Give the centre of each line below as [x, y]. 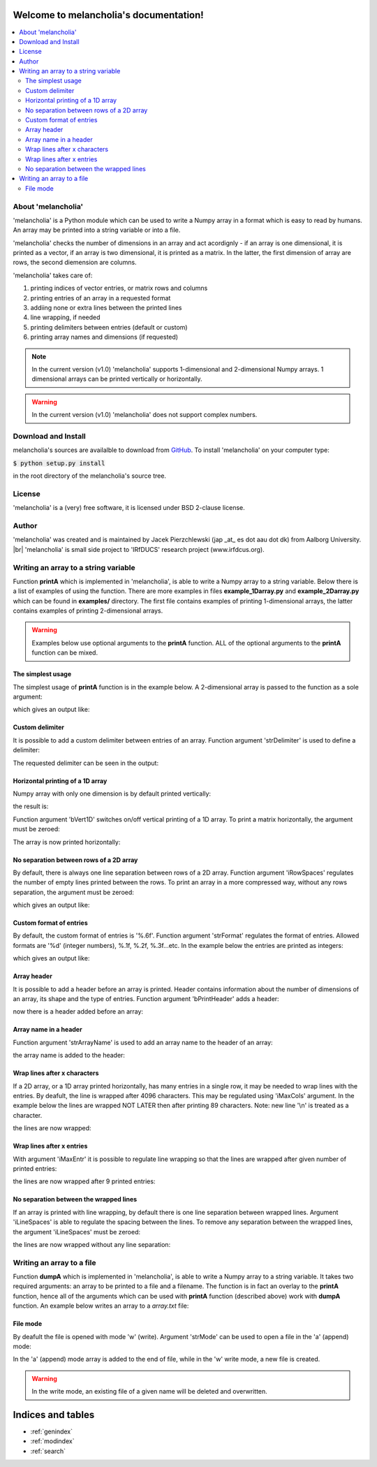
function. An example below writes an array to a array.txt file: [101, 1306]
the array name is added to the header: [69, 1056]
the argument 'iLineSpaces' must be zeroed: [77, 1232]
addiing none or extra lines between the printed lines [106, 308]
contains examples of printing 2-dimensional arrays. [88, 611]
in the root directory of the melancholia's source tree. [90, 476]
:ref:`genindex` [52, 1431]
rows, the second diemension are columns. [75, 263]
